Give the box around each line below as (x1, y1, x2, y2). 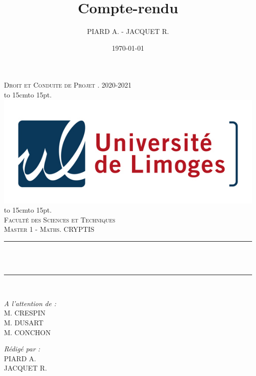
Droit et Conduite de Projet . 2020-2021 (4, 80, 132, 90)
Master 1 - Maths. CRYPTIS (4, 224, 95, 234)
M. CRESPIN (4, 308, 46, 318)
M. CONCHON (4, 327, 51, 337)
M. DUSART (4, 317, 44, 327)
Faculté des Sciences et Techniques (4, 214, 116, 224)
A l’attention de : (4, 298, 56, 308)
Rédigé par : (4, 344, 40, 354)
